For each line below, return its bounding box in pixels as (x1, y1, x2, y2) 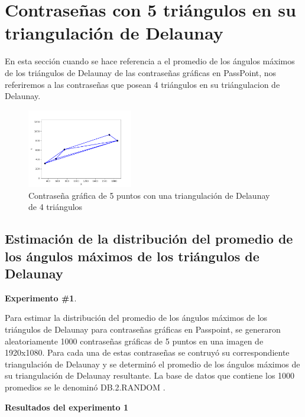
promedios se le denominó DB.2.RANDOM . (5, 380, 166, 393)
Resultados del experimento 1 (5, 400, 128, 413)
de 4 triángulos (28, 201, 83, 213)
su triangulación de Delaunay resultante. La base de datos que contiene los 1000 (5, 369, 295, 382)
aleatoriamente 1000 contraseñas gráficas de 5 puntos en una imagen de (5, 334, 264, 347)
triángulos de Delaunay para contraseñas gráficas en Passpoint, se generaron (5, 323, 281, 335)
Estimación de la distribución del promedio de (5, 229, 293, 248)
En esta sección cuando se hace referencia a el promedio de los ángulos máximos (5, 55, 295, 67)
